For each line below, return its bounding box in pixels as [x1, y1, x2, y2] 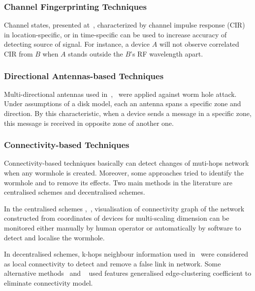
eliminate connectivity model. [4, 277, 93, 288]
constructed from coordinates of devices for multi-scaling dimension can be [4, 213, 229, 223]
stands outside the [68, 49, 123, 58]
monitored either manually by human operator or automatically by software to [4, 222, 241, 233]
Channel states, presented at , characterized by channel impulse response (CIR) [4, 20, 245, 30]
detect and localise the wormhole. [4, 232, 105, 242]
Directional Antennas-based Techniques [4, 69, 164, 82]
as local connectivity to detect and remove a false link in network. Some [4, 258, 221, 268]
